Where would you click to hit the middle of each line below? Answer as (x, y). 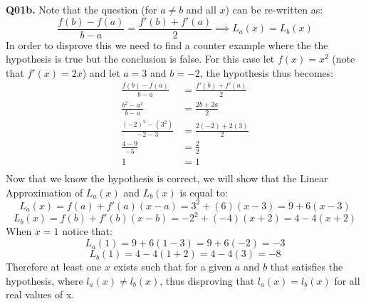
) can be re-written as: (274, 9)
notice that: (87, 231)
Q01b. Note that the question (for (82, 9)
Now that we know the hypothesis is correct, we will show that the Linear (167, 178)
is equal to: (204, 192)
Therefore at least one (54, 267)
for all (347, 280)
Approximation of (45, 192)
